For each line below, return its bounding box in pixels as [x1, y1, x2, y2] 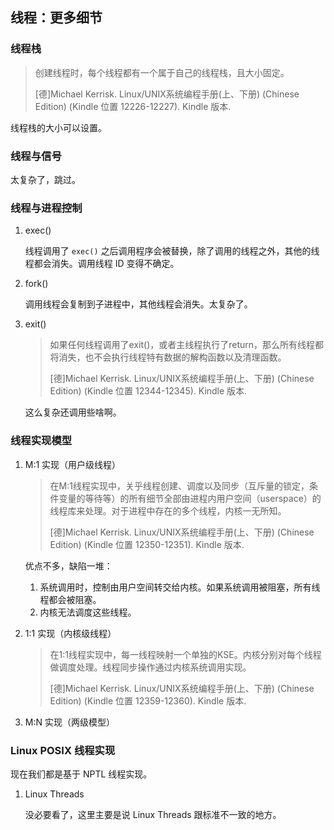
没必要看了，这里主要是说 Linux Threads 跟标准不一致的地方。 [24, 808, 282, 820]
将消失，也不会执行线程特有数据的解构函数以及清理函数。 [49, 351, 287, 363]
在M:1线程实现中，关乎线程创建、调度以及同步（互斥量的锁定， [49, 479, 310, 492]
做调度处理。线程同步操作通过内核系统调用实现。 [49, 661, 252, 673]
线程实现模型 [10, 434, 73, 448]
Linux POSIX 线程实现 [10, 743, 116, 757]
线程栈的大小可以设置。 [10, 121, 107, 133]
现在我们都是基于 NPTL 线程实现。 [10, 768, 153, 780]
